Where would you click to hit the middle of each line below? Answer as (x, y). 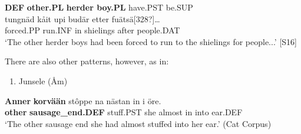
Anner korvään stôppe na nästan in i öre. (83, 100)
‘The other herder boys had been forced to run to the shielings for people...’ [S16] (151, 41)
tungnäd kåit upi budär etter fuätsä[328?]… (82, 18)
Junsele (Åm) (43, 80)
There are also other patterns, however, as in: (87, 61)
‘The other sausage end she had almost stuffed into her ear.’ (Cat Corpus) (138, 123)
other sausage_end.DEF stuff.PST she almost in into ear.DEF (124, 112)
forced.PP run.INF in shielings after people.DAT (92, 30)
